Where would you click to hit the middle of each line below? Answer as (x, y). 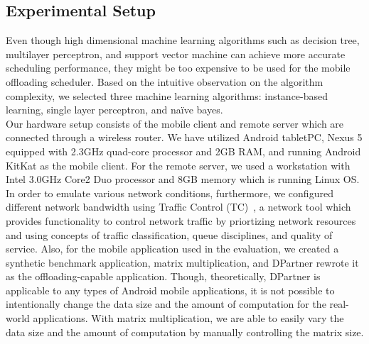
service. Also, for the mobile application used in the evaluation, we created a (172, 249)
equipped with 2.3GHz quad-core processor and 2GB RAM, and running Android (183, 151)
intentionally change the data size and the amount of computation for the (166, 304)
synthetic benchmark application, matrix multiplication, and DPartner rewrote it (182, 262)
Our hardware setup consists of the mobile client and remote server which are (175, 123)
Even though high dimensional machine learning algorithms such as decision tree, (183, 40)
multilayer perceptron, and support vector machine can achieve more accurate (176, 54)
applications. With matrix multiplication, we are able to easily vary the (188, 318)
